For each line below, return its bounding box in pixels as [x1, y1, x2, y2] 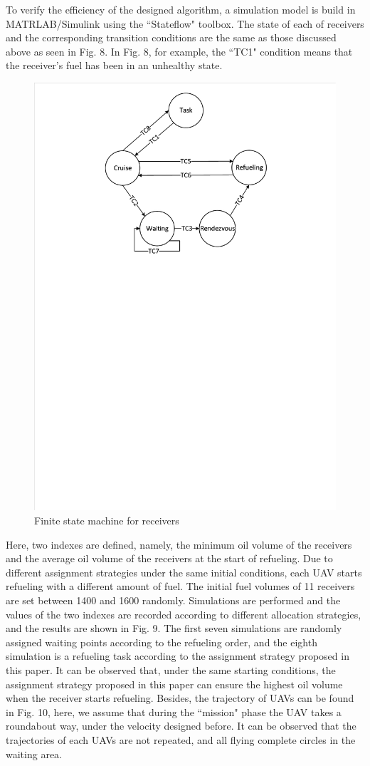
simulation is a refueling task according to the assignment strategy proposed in [6, 648, 349, 663]
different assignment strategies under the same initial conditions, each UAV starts [6, 564, 362, 579]
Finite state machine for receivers [34, 513, 179, 528]
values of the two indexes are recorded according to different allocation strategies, [6, 606, 361, 621]
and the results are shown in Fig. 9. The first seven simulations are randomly [6, 621, 342, 636]
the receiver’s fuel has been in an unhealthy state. [6, 58, 223, 73]
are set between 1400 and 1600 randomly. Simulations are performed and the [6, 593, 341, 608]
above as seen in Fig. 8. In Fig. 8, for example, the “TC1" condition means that [6, 43, 353, 58]
